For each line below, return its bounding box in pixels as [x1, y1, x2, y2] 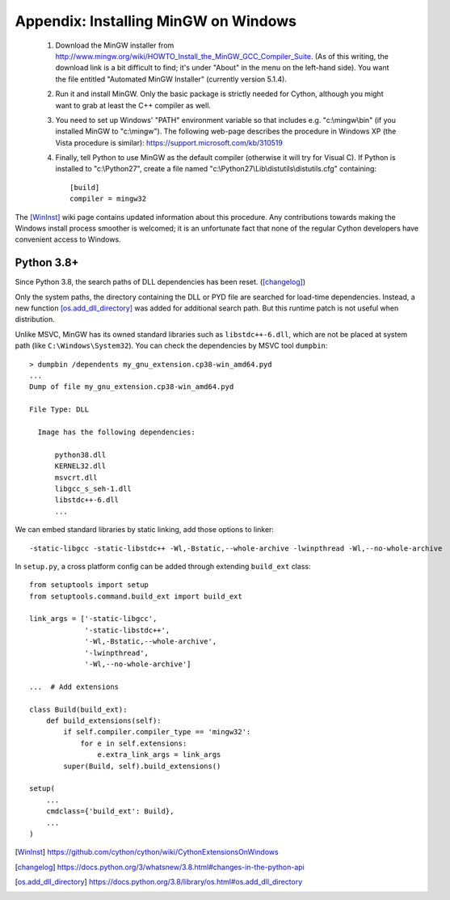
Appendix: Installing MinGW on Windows [15, 12, 296, 30]
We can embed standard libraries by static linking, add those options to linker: [15, 525, 275, 535]
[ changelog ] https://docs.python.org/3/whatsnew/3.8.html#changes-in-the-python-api [15, 862, 305, 872]
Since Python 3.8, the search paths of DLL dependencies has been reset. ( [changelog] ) [15, 277, 306, 287]
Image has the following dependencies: [37, 428, 196, 437]
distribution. [15, 315, 56, 324]
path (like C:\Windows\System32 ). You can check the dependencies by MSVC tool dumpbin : [15, 340, 328, 351]
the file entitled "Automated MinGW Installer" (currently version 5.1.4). [55, 74, 287, 84]
